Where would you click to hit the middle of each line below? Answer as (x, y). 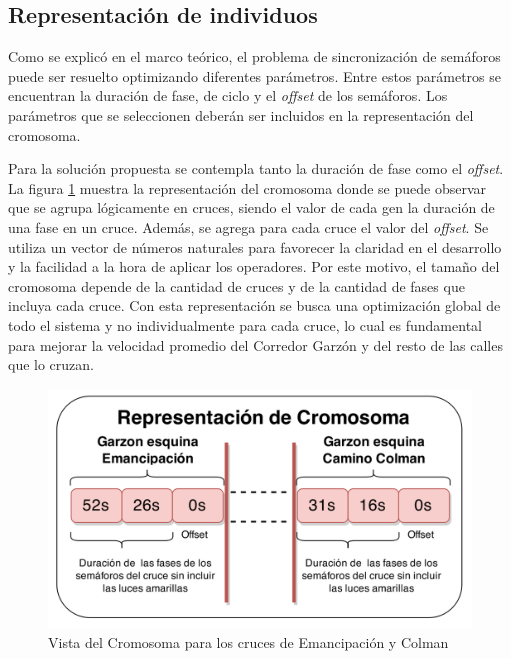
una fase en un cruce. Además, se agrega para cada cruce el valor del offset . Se (248, 226)
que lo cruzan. (51, 364)
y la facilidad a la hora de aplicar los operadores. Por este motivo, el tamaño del (254, 266)
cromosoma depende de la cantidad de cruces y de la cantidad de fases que (236, 285)
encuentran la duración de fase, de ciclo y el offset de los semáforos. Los (228, 95)
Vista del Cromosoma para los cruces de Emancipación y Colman (248, 641)
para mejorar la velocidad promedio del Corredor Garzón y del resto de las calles (255, 344)
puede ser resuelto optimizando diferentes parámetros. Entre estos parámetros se (255, 75)
